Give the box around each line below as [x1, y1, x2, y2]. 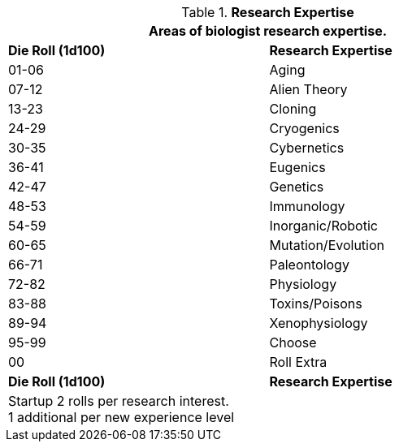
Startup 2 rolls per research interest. [8, 393, 229, 409]
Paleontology [269, 256, 349, 273]
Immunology [269, 198, 345, 214]
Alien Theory [269, 81, 348, 97]
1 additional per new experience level [8, 409, 235, 425]
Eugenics [269, 159, 326, 175]
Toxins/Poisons [269, 295, 362, 312]
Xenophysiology [269, 315, 368, 331]
